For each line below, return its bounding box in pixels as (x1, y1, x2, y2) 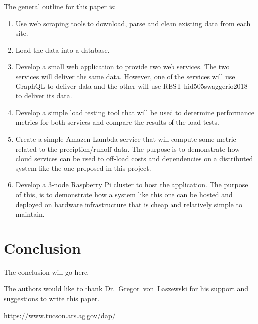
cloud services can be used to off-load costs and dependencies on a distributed (15, 153, 253, 163)
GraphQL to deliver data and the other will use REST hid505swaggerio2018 (15, 81, 248, 91)
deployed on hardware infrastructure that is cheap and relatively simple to (15, 199, 242, 209)
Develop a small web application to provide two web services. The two (15, 61, 230, 72)
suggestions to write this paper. (4, 293, 100, 303)
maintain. (15, 209, 45, 219)
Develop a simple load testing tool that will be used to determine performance (15, 107, 255, 117)
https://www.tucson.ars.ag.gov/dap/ (4, 310, 116, 320)
